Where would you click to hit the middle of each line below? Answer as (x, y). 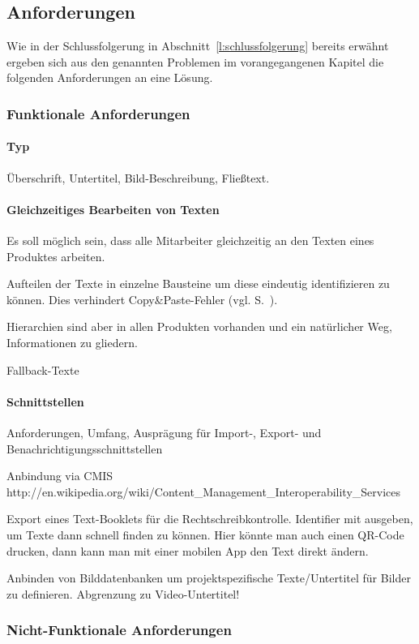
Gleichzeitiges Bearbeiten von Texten (113, 209)
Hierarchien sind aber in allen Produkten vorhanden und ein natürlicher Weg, (199, 326)
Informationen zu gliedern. (72, 342)
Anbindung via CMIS (60, 476)
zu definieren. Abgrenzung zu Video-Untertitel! (123, 593)
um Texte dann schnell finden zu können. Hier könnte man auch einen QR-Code (205, 534)
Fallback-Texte (43, 369)
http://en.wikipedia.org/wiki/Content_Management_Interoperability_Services (204, 491)
